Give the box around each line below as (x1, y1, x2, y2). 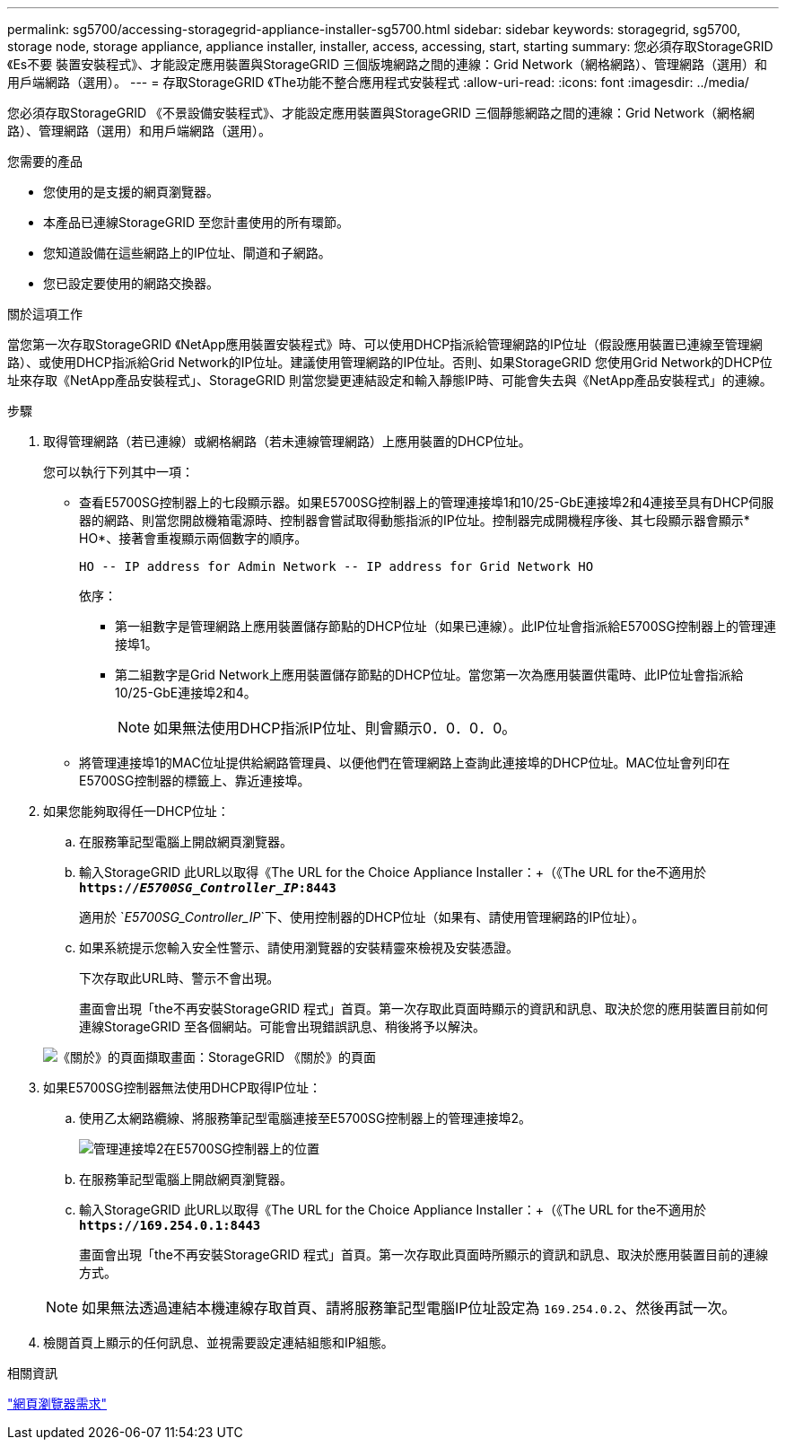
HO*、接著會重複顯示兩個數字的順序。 (79, 531, 308, 546)
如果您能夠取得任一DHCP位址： (43, 803, 230, 819)
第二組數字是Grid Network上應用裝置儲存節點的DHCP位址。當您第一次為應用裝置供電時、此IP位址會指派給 (115, 667, 744, 682)
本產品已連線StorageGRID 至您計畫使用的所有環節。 (43, 215, 349, 230)
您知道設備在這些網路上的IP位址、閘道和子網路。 (43, 245, 331, 260)
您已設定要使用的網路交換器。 (43, 276, 219, 291)
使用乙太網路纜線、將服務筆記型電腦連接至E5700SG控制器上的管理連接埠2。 (79, 1110, 532, 1126)
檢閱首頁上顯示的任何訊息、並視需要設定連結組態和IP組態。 (43, 1335, 394, 1350)
